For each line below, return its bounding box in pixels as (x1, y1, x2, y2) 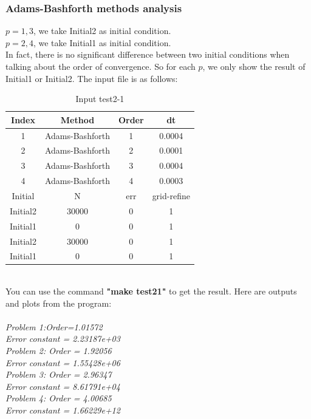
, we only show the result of (202, 60, 306, 72)
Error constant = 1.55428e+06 (5, 356, 120, 369)
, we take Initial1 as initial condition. (33, 36, 171, 49)
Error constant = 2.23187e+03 (5, 332, 120, 345)
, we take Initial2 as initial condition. (33, 24, 171, 37)
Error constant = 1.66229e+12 (5, 404, 120, 416)
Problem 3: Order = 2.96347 (5, 368, 112, 381)
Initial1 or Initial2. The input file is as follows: (5, 72, 178, 84)
